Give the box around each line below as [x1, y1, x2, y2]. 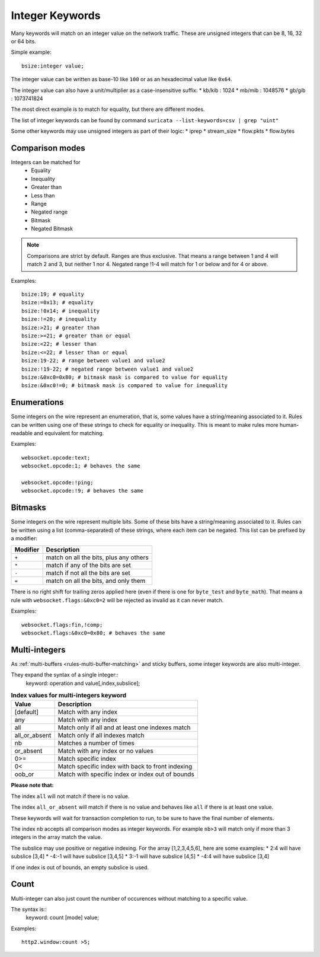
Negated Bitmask [31, 225, 73, 232]
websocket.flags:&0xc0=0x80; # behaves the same [21, 630, 165, 637]
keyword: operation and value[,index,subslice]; [25, 680, 140, 687]
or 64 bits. [11, 37, 37, 44]
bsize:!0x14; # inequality [21, 307, 100, 314]
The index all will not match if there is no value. [11, 792, 130, 800]
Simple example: [11, 49, 52, 56]
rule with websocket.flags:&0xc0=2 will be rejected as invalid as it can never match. [11, 596, 224, 604]
